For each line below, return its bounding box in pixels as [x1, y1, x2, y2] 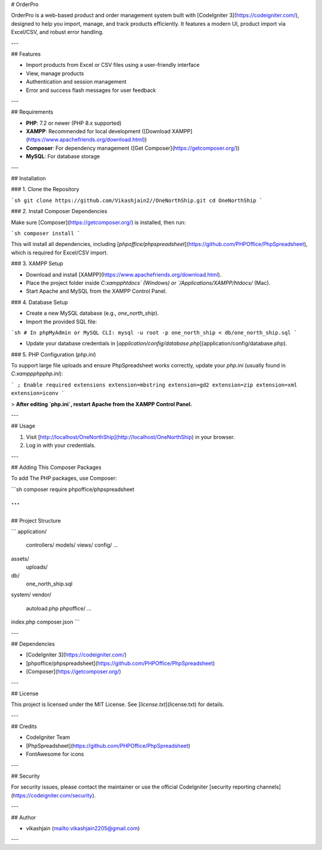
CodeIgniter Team [26, 734, 70, 741]
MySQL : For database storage [26, 153, 100, 160]
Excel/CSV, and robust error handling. [11, 29, 104, 36]
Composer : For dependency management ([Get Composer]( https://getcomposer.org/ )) [26, 144, 240, 152]
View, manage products [26, 69, 84, 77]
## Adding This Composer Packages [11, 464, 101, 471]
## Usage [11, 422, 36, 429]
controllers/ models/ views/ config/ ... [26, 541, 119, 549]
